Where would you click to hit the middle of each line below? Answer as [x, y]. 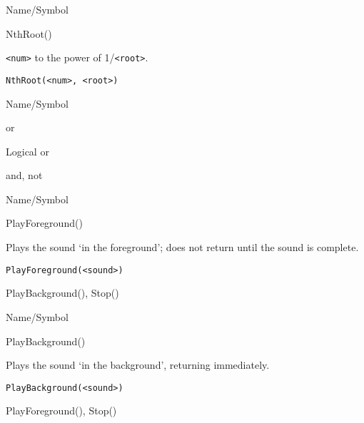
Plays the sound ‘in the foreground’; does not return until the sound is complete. [182, 247]
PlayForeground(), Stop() [61, 411]
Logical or [27, 151]
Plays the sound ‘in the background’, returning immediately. [138, 365]
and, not [24, 175]
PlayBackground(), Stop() [62, 293]
